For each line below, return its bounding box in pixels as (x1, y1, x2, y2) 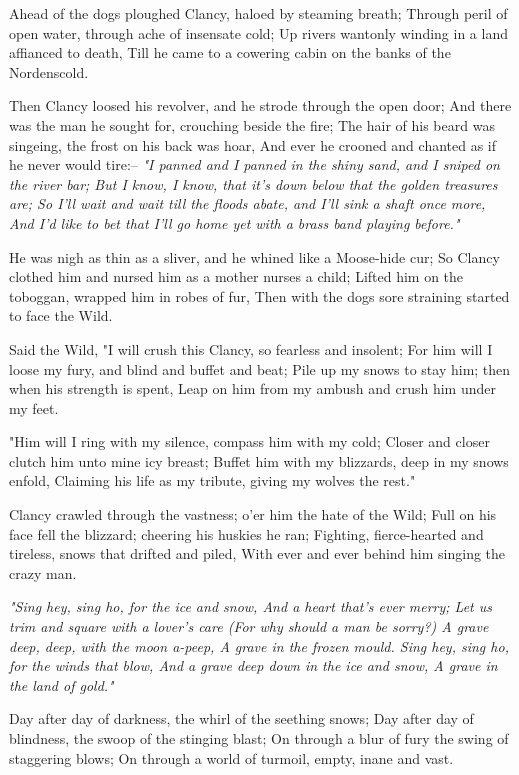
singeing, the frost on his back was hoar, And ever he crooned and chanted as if (9, 134, 497, 155)
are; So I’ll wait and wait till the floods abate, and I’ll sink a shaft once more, (9, 193, 486, 214)
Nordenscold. (9, 61, 89, 82)
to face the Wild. (9, 305, 113, 326)
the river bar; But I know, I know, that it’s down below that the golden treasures (9, 173, 498, 194)
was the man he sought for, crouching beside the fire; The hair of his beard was (9, 114, 495, 135)
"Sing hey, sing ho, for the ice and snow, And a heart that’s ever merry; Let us (9, 596, 493, 617)
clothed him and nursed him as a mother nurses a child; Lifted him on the (9, 266, 464, 287)
